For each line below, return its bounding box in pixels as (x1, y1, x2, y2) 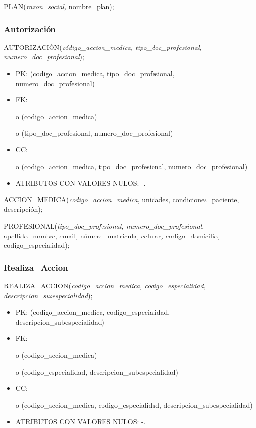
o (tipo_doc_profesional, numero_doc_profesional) (15, 128, 173, 138)
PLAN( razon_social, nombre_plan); (4, 1, 114, 11)
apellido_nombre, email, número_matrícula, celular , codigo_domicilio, (4, 230, 220, 240)
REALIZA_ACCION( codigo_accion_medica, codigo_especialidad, (4, 280, 205, 290)
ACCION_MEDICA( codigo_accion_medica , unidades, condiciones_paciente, (4, 194, 239, 204)
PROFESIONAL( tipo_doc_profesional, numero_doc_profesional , (4, 220, 204, 231)
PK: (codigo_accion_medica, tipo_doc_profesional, (15, 68, 175, 78)
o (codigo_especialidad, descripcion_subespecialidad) (15, 366, 179, 377)
